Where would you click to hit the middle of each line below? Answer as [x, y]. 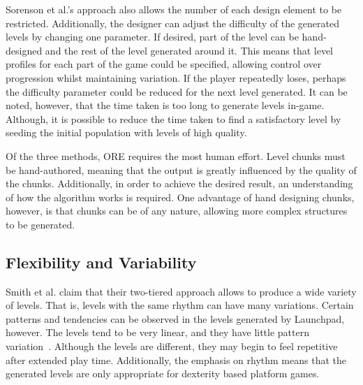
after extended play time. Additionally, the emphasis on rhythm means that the [176, 359]
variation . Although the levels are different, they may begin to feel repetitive [172, 346]
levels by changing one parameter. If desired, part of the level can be [152, 37]
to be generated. [40, 224]
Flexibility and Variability [101, 262]
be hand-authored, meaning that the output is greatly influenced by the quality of [181, 169]
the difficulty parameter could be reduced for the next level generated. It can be [177, 91]
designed [24, 50]
